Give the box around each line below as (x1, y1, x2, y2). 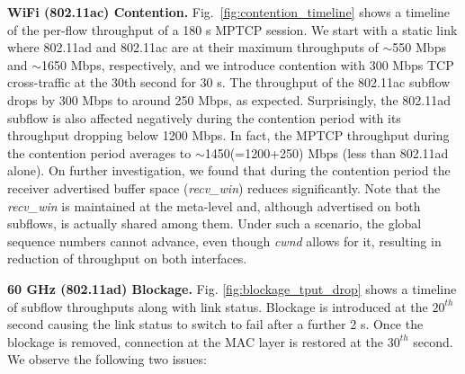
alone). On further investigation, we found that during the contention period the (7, 161, 451, 180)
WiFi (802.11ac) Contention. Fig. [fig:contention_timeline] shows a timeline (7, 3, 451, 21)
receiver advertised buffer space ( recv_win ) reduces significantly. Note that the (7, 178, 441, 197)
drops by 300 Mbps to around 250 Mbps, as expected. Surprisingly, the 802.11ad (7, 90, 451, 109)
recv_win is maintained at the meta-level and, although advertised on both (7, 196, 421, 215)
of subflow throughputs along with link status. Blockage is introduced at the (7, 297, 428, 316)
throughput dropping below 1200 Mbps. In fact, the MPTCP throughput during (7, 126, 450, 145)
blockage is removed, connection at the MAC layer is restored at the (7, 332, 383, 351)
